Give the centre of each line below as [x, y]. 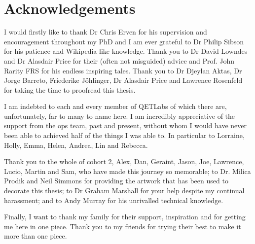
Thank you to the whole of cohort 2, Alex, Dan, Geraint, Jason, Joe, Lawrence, [124, 161]
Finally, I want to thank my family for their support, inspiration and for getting [125, 217]
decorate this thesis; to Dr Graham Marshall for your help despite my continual [124, 191]
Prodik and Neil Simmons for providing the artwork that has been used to [116, 181]
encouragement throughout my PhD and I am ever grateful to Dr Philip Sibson [124, 41]
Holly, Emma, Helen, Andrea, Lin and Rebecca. [76, 145]
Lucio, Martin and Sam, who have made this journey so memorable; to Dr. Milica [127, 171]
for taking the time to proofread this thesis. [70, 89]
